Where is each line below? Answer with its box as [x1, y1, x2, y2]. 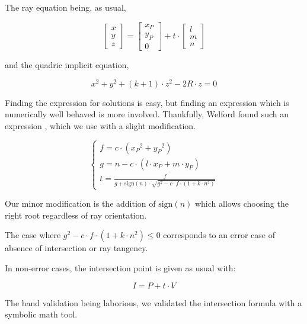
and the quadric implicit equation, [5, 58, 129, 70]
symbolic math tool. [5, 308, 78, 320]
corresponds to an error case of [163, 229, 275, 241]
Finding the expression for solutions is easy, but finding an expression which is [5, 96, 289, 108]
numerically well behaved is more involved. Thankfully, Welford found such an [5, 108, 289, 120]
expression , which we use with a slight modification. [5, 119, 196, 131]
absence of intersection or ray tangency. [5, 242, 148, 254]
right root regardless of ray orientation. [5, 208, 147, 221]
